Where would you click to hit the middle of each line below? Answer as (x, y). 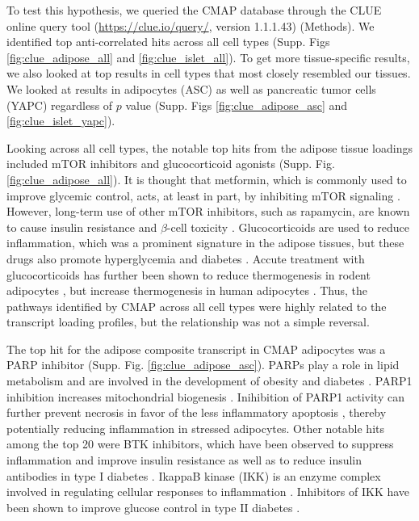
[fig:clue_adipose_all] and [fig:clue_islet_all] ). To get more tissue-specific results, (208, 57)
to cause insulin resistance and (82, 227)
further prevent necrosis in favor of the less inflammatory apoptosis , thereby (197, 412)
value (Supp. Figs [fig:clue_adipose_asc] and (237, 105)
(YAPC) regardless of (60, 105)
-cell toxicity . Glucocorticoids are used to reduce (288, 227)
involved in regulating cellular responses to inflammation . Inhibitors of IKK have (208, 492)
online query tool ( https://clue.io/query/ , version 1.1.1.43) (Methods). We (191, 25)
